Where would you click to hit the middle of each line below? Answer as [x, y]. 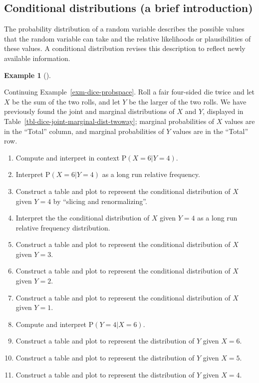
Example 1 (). [27, 75]
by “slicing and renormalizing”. [100, 201]
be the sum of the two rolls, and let [66, 101]
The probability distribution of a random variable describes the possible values [124, 29]
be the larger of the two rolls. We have [188, 101]
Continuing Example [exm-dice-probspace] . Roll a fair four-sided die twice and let [129, 92]
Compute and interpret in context [68, 157]
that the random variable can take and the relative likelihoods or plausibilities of [128, 38]
